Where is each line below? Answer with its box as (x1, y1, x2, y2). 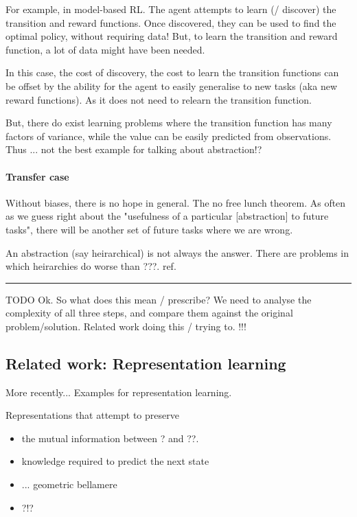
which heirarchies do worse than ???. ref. (5, 259, 176, 273)
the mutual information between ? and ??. (21, 430, 199, 445)
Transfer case (5, 169, 69, 183)
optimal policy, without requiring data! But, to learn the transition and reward (5, 29, 338, 43)
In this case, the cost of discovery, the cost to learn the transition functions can (5, 65, 339, 80)
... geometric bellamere (21, 477, 117, 492)
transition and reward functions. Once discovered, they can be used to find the (5, 15, 336, 30)
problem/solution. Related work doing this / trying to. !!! (5, 319, 246, 333)
